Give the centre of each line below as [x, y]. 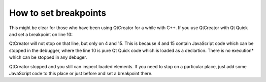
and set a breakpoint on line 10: [41, 34]
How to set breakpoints [58, 13]
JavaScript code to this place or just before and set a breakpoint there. [81, 73]
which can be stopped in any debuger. [48, 57]
